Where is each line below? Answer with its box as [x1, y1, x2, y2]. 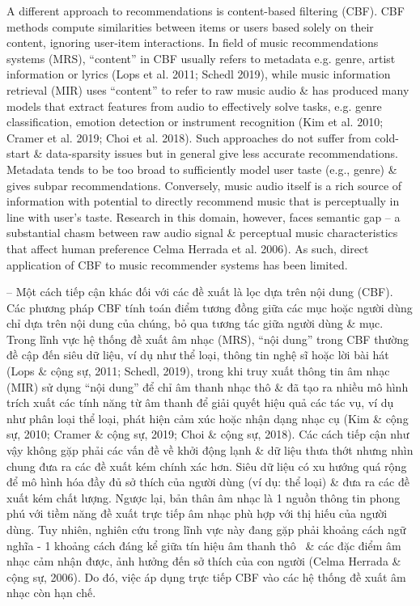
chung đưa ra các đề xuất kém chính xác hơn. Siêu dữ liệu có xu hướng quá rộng [6, 457, 407, 474]
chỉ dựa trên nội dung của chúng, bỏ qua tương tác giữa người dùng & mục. [6, 315, 384, 332]
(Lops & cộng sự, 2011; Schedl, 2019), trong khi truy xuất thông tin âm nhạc [6, 362, 390, 379]
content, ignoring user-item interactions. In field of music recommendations [6, 34, 379, 51]
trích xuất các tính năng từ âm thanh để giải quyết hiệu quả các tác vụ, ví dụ [6, 394, 394, 411]
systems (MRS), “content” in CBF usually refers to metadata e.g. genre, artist [6, 49, 396, 66]
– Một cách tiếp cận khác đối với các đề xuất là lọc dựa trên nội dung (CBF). [6, 283, 393, 300]
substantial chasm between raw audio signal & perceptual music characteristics [6, 224, 398, 241]
